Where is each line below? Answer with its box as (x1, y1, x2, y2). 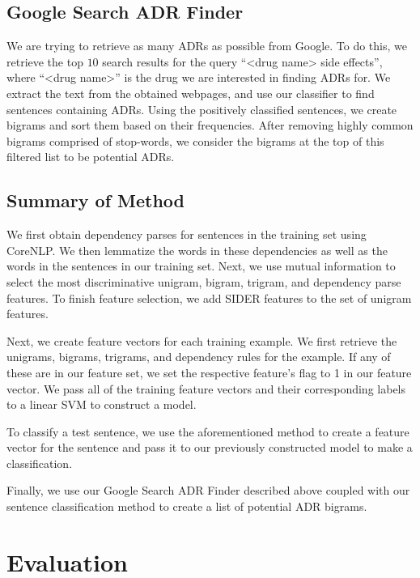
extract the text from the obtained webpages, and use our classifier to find (6, 84, 375, 101)
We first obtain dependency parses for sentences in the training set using (6, 226, 367, 243)
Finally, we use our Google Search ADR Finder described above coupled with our (6, 482, 410, 499)
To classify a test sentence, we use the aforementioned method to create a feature (6, 423, 409, 440)
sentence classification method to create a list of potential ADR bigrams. (6, 498, 367, 515)
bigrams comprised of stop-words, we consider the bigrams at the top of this (6, 132, 384, 149)
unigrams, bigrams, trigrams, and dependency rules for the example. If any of (6, 348, 391, 365)
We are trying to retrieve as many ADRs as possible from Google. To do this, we (6, 37, 407, 54)
